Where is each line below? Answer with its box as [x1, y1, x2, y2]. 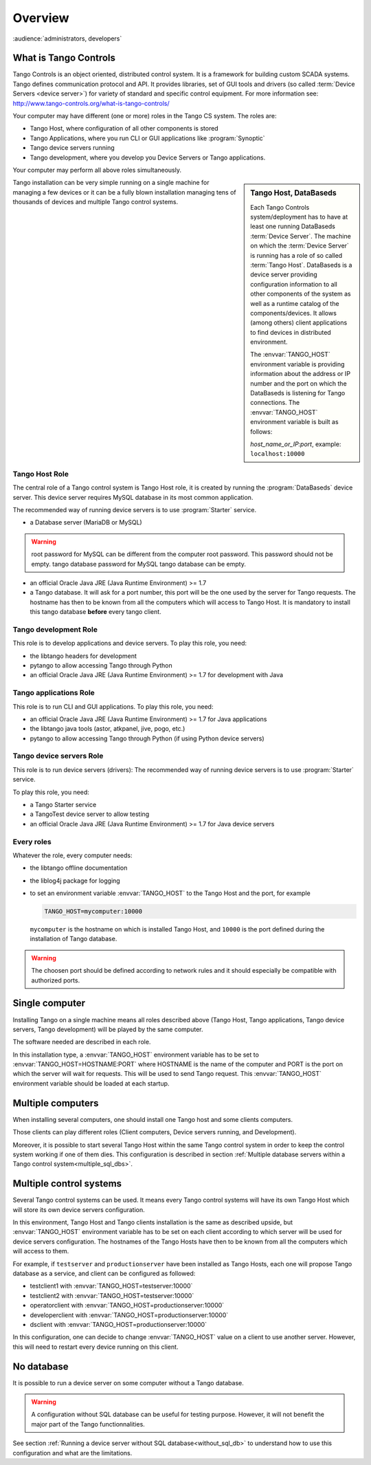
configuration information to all [250, 280, 338, 288]
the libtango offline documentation [30, 863, 128, 872]
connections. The [250, 399, 300, 407]
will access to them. [12, 1247, 69, 1255]
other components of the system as [250, 289, 351, 298]
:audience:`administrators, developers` [12, 34, 122, 43]
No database [12, 1361, 69, 1372]
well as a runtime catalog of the [250, 299, 339, 307]
